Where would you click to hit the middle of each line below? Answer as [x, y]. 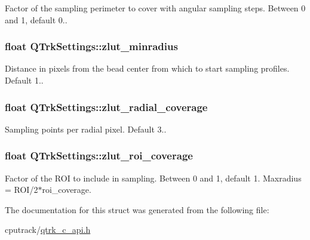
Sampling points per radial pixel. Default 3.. [86, 129]
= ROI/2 [22, 190]
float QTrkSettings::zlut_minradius [91, 46]
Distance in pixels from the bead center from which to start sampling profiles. [147, 68]
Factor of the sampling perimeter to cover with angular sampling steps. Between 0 [155, 8]
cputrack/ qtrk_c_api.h [48, 230]
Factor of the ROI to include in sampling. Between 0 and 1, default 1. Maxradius [153, 178]
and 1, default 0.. [36, 19]
